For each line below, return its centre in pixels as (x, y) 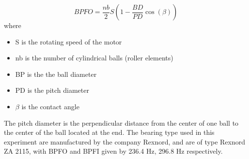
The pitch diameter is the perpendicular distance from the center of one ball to (121, 123)
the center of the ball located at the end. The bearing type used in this (109, 132)
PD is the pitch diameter (52, 90)
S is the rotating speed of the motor (69, 41)
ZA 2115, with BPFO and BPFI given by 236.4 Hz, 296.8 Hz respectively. (113, 151)
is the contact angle (50, 106)
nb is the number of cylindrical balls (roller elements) (94, 58)
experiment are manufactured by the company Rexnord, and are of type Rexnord (125, 141)
